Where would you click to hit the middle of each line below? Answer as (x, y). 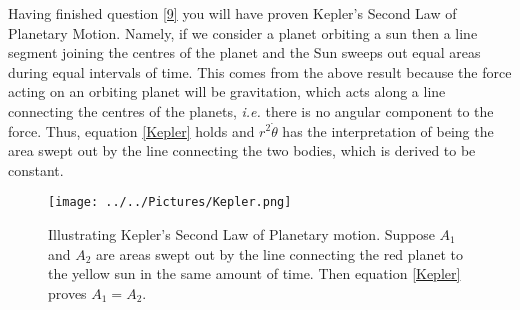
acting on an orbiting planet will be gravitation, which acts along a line (227, 91)
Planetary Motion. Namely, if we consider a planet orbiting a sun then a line (243, 32)
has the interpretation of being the (388, 130)
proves (67, 292)
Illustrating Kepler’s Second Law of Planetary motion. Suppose (241, 234)
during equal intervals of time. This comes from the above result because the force (260, 71)
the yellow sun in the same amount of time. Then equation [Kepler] (254, 273)
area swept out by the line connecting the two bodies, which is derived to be (242, 150)
